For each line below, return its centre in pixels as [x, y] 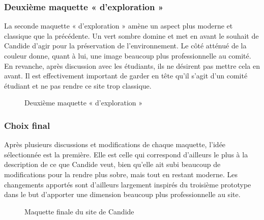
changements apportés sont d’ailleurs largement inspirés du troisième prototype [128, 184]
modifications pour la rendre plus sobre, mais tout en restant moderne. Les [121, 174]
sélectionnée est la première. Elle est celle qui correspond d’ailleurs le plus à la [126, 154]
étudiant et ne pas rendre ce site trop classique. [78, 85]
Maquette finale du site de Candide [79, 211]
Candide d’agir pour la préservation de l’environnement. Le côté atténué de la [125, 46]
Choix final [27, 125]
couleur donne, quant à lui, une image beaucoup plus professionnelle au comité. [128, 56]
